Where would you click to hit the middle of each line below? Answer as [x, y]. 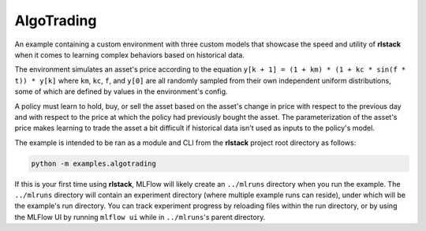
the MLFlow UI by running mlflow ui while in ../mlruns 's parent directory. [140, 217]
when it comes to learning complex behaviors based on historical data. [129, 54]
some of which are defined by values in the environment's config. [121, 91]
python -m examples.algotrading [94, 163]
